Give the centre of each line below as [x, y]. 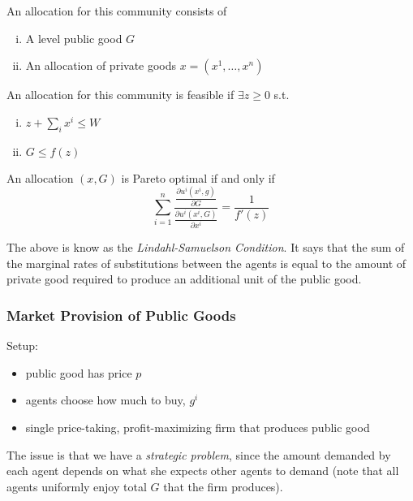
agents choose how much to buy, [105, 400]
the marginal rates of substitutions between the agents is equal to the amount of [206, 263]
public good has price [79, 372]
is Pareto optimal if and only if [198, 177]
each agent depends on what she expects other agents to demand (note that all [203, 471]
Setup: [22, 346]
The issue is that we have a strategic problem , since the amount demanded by [199, 454]
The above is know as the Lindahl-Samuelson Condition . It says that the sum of [206, 247]
